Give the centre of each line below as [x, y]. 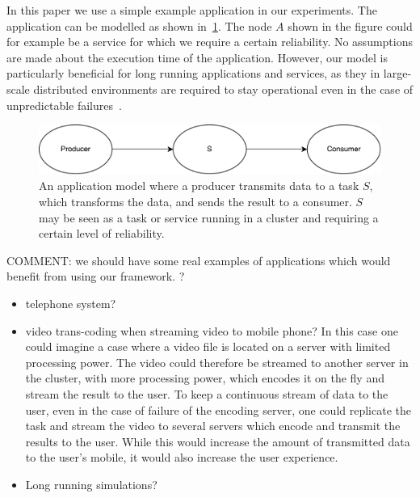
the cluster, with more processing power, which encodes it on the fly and [205, 378]
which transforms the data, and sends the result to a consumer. [195, 202]
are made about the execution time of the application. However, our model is [197, 57]
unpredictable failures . [64, 105]
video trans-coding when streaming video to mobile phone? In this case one [212, 330]
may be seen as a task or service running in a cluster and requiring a [209, 217]
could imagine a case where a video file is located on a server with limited [208, 346]
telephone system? [71, 303]
